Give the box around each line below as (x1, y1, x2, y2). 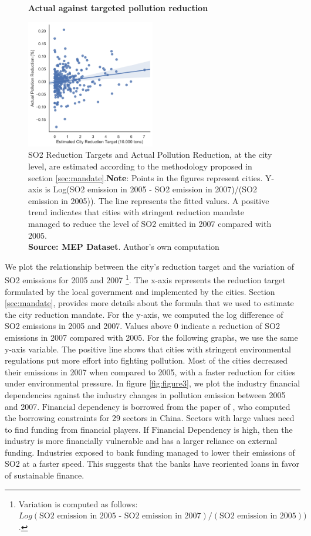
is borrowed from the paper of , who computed (122, 400, 290, 412)
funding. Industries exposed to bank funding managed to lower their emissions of (5, 446, 295, 458)
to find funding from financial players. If (5, 423, 149, 435)
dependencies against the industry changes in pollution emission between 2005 (5, 388, 286, 401)
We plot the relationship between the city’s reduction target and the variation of (5, 260, 295, 272)
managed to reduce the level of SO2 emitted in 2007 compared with (28, 217, 272, 229)
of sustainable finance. (5, 469, 84, 481)
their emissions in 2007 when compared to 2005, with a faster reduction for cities (5, 365, 296, 378)
